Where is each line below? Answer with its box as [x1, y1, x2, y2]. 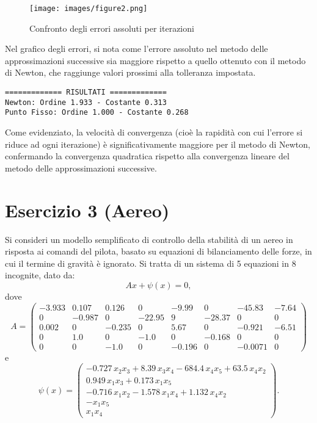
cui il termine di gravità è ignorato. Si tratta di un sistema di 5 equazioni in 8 [5, 256, 296, 269]
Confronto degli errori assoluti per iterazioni [29, 21, 194, 34]
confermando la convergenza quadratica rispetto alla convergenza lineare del [5, 150, 290, 162]
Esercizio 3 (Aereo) [5, 197, 170, 222]
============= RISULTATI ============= [5, 88, 167, 97]
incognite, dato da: [5, 269, 75, 281]
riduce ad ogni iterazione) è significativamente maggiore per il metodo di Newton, [5, 137, 310, 150]
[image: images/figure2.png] [29, 4, 148, 13]
